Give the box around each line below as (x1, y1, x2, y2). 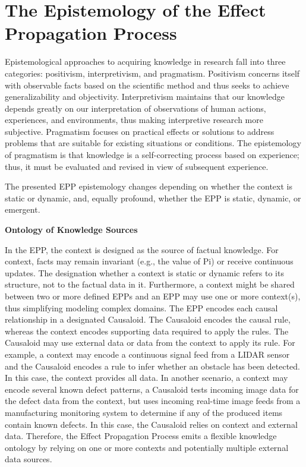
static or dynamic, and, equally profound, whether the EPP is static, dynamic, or (5, 191, 301, 204)
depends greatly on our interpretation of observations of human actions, (5, 102, 266, 114)
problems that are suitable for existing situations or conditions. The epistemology (5, 137, 301, 149)
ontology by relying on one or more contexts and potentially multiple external (5, 441, 289, 453)
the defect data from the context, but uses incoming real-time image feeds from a (5, 395, 301, 407)
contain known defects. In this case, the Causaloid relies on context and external (5, 418, 298, 430)
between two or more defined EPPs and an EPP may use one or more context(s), (5, 290, 301, 302)
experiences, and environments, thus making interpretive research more (5, 113, 263, 126)
